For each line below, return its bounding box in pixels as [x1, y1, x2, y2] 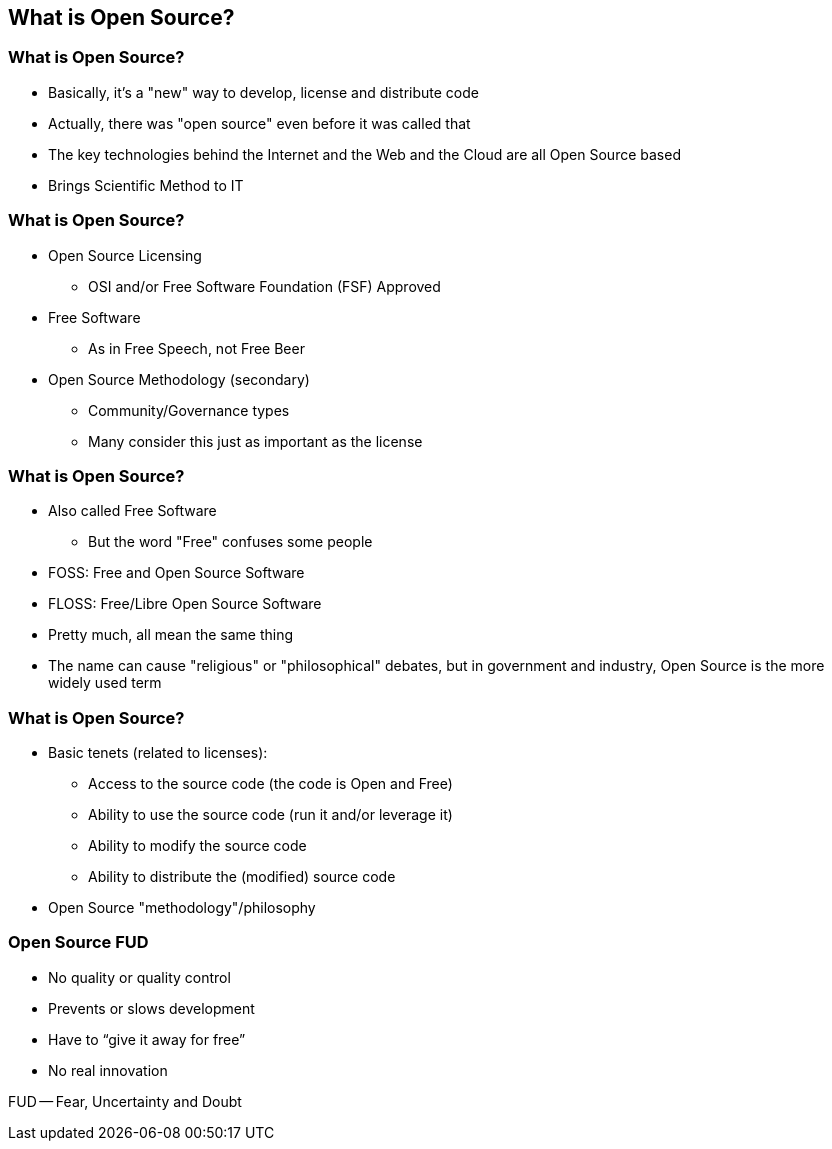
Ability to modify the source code [88, 837, 307, 855]
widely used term [48, 674, 162, 692]
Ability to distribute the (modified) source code [88, 868, 396, 886]
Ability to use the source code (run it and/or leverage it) [88, 806, 453, 824]
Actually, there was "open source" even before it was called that [48, 114, 471, 132]
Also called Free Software [48, 502, 217, 520]
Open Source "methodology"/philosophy [48, 899, 316, 917]
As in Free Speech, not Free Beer [88, 339, 305, 357]
